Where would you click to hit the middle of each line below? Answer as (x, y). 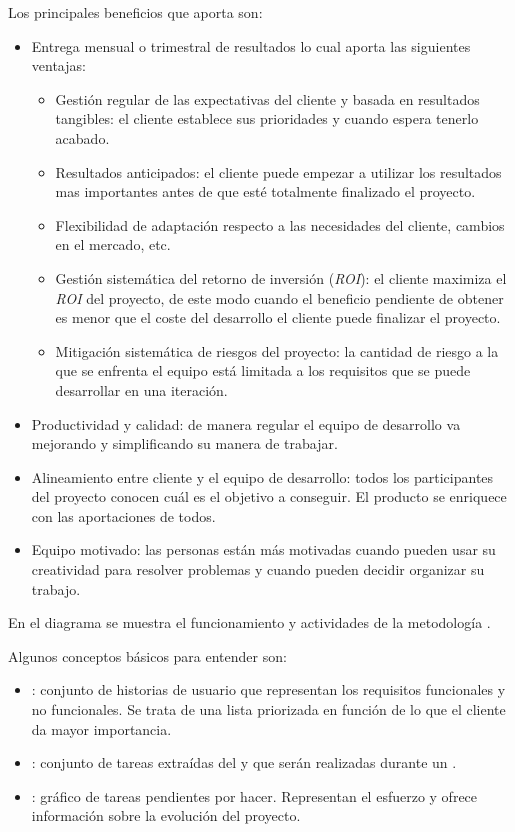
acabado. (82, 137)
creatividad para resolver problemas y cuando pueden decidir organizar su (258, 569)
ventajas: (58, 65)
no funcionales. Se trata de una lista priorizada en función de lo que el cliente (268, 709)
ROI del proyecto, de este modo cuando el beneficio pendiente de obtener (279, 297)
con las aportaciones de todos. (123, 515)
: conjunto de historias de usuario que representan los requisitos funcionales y (268, 689)
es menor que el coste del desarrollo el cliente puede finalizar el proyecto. (278, 317)
